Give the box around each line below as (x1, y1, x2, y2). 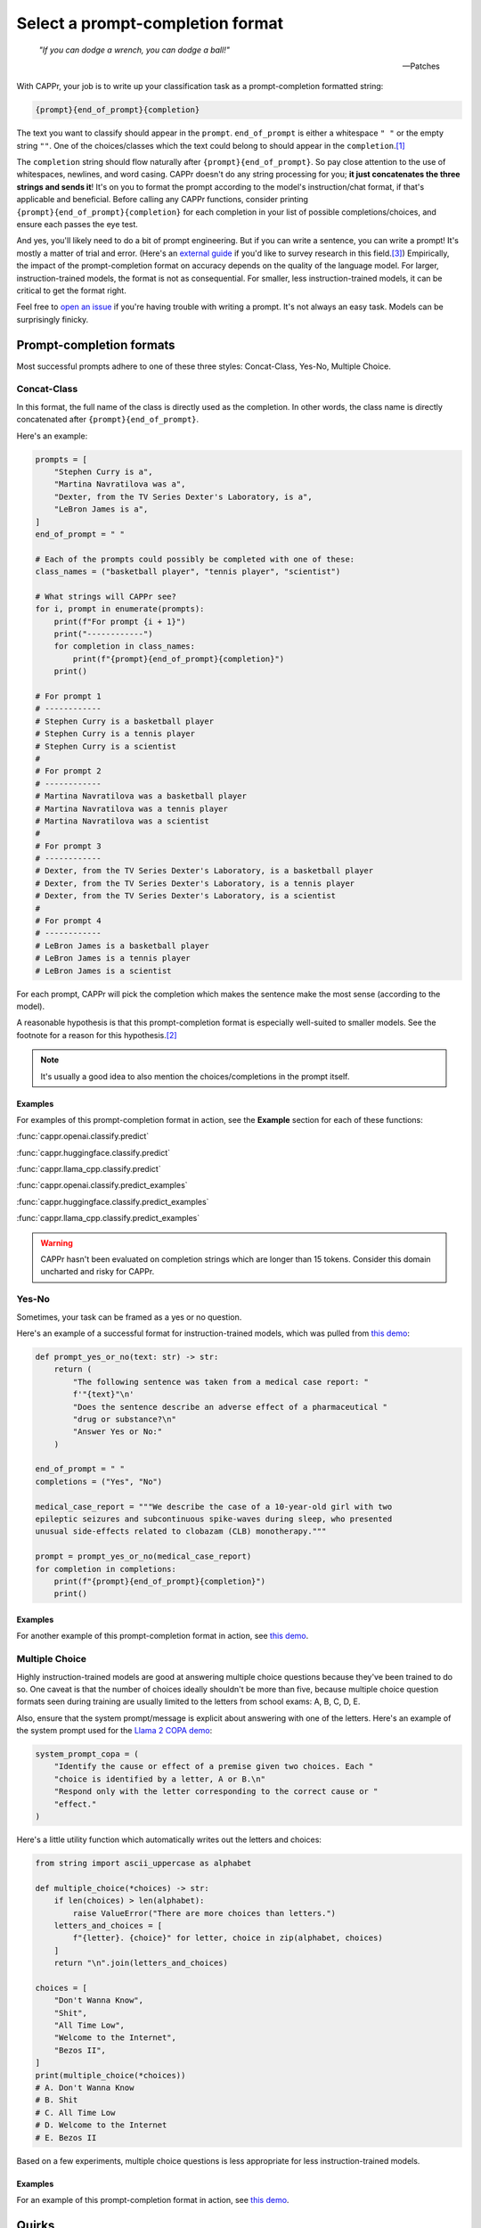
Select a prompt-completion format (16, 13, 284, 33)
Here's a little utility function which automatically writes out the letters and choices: (16, 1834, 322, 1845)
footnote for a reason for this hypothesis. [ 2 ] (16, 1029, 177, 1040)
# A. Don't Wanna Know (35, 2083, 135, 2093)
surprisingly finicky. (16, 314, 89, 324)
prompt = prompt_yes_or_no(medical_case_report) (35, 1552, 252, 1561)
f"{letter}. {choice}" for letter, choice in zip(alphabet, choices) (72, 1933, 383, 1943)
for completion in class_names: (53, 642, 196, 651)
